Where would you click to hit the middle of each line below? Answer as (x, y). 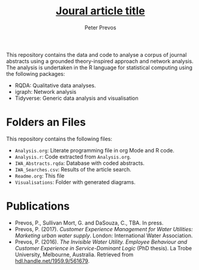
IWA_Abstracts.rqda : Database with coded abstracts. (79, 163)
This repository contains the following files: (59, 139)
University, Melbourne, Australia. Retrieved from (74, 254)
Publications (38, 206)
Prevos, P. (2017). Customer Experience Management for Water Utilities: (104, 229)
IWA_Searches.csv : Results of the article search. (73, 169)
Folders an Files (46, 122)
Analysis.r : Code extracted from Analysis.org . (73, 157)
